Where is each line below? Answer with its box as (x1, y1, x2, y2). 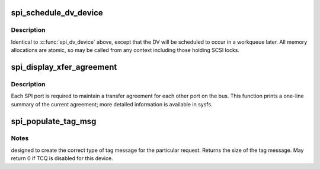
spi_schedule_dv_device (11, 8, 103, 18)
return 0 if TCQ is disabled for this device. (11, 155, 113, 162)
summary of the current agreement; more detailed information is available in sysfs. (11, 100, 213, 108)
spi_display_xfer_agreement (11, 62, 117, 72)
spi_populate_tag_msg (11, 116, 97, 126)
